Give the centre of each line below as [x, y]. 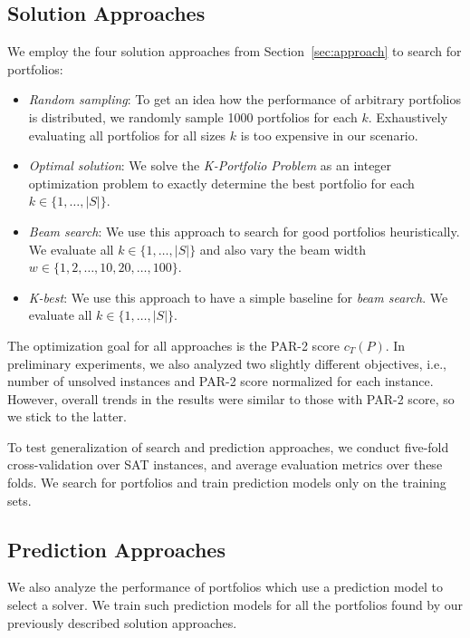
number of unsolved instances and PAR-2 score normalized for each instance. [221, 381]
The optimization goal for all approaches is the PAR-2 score [174, 345]
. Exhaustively [408, 116]
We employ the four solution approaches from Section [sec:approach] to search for [235, 51]
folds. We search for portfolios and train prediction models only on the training [227, 483]
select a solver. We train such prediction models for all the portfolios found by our [235, 605]
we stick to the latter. [67, 416]
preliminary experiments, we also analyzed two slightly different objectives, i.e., [227, 363]
